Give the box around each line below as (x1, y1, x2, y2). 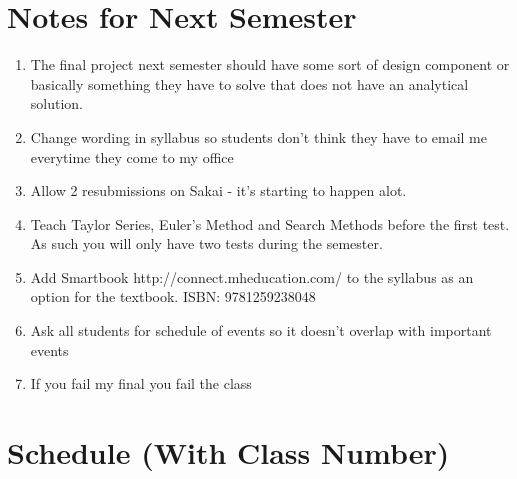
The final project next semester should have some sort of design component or (30, 54, 510, 75)
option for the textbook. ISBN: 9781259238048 (30, 286, 316, 307)
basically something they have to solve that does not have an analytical (30, 73, 469, 94)
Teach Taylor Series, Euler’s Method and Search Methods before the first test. (30, 213, 510, 234)
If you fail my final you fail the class (30, 373, 252, 394)
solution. (30, 93, 84, 114)
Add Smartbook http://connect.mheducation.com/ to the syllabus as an (30, 266, 474, 287)
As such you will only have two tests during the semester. (30, 233, 383, 254)
